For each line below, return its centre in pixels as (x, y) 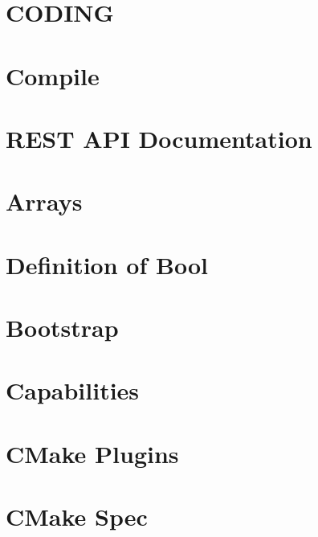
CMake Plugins (92, 453)
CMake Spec (77, 517)
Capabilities (73, 390)
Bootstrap (62, 328)
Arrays (44, 201)
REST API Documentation (159, 138)
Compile (53, 75)
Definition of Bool (107, 264)
